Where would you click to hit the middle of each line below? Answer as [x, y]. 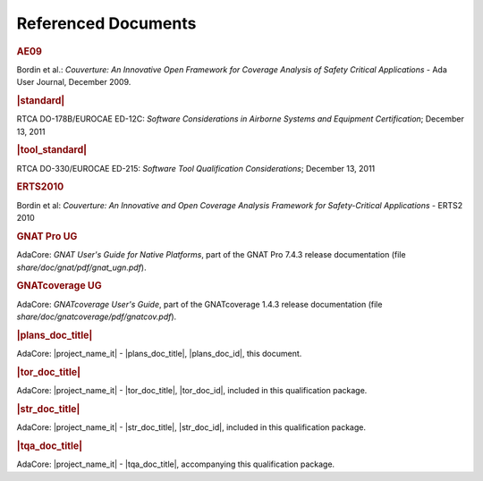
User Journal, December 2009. [74, 82]
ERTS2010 [40, 187]
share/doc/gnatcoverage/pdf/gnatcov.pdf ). [97, 316]
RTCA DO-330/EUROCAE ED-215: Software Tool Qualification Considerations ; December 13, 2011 [196, 168]
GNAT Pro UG [47, 236]
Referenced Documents [106, 23]
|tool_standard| [52, 150]
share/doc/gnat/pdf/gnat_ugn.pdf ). [81, 267]
